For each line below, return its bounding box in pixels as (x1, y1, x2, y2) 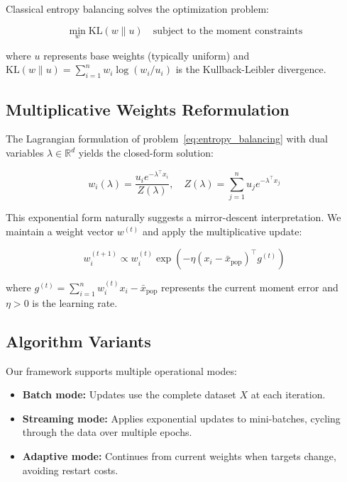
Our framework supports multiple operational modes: (6, 363, 237, 378)
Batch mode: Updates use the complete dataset (22, 387, 236, 402)
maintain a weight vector (6, 223, 114, 238)
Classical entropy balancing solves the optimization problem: (6, 1, 269, 16)
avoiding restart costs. (22, 462, 119, 477)
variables (6, 145, 44, 159)
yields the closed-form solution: (78, 145, 214, 159)
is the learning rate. (32, 295, 118, 310)
